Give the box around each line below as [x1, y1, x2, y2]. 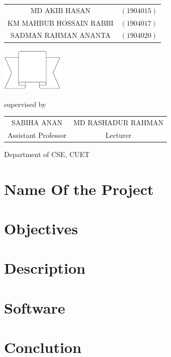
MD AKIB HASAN [30, 5, 91, 15]
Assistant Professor [8, 129, 66, 140]
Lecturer [105, 129, 132, 140]
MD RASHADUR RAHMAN [73, 117, 164, 127]
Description [4, 258, 86, 278]
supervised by [4, 98, 46, 109]
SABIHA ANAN [12, 117, 62, 127]
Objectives [4, 218, 78, 238]
